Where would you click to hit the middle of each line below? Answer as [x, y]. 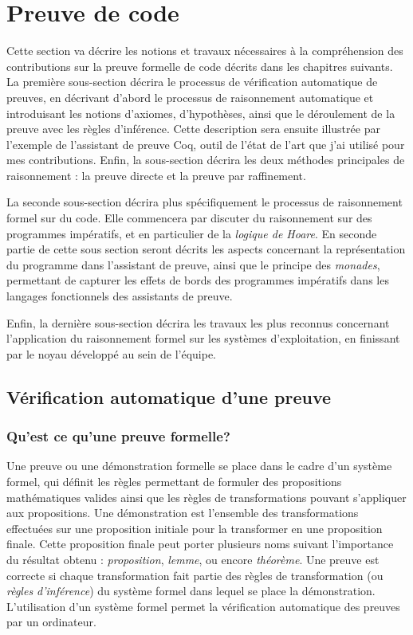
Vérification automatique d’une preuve [169, 396]
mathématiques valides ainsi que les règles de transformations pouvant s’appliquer [206, 497]
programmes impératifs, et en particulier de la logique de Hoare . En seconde [192, 233]
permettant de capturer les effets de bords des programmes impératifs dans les [198, 280]
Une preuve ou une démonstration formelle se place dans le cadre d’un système [199, 466]
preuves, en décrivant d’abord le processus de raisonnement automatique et [190, 97]
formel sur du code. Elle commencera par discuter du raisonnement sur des [189, 218]
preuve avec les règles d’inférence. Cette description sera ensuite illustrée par [193, 129]
